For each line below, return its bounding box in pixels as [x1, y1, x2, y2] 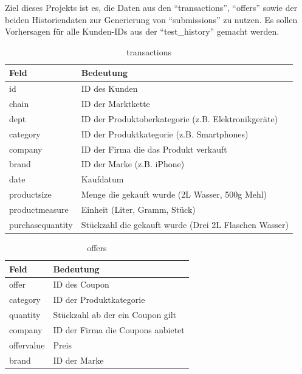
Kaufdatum [81, 173, 124, 185]
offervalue [9, 338, 45, 351]
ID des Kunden [81, 82, 138, 95]
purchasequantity [9, 218, 73, 230]
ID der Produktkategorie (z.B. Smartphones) [81, 127, 249, 140]
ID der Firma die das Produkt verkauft [81, 142, 227, 155]
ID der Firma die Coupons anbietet [53, 323, 185, 336]
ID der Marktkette [81, 97, 150, 110]
